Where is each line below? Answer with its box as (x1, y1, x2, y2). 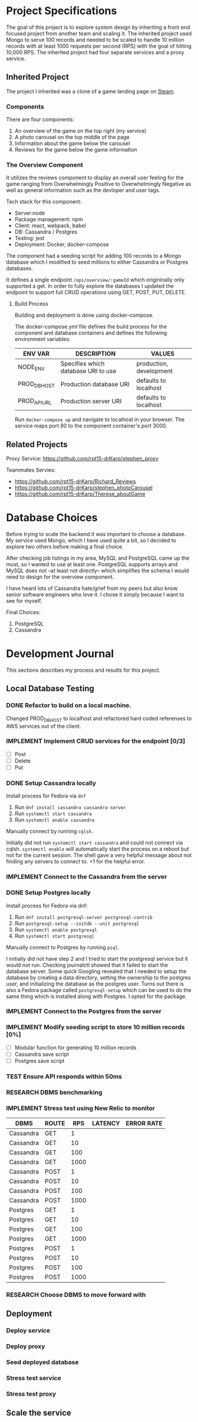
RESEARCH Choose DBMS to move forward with (6, 1290, 146, 1299)
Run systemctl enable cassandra (14, 816, 95, 823)
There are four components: (6, 116, 75, 123)
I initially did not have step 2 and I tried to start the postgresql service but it (6, 955, 189, 962)
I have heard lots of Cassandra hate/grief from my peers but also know (6, 585, 178, 592)
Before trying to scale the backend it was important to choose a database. (6, 531, 186, 538)
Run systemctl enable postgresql (14, 926, 97, 933)
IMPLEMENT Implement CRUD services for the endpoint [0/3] (6, 737, 186, 746)
